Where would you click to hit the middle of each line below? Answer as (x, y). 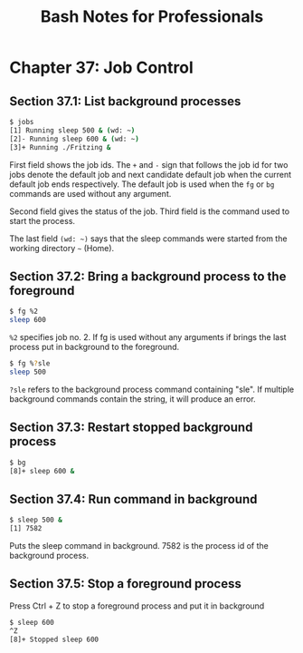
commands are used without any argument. (90, 193)
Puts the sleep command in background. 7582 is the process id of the (139, 545)
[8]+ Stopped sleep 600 (54, 639)
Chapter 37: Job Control (102, 68)
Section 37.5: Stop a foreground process (125, 584)
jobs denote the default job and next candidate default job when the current (151, 174)
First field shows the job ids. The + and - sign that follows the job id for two (149, 164)
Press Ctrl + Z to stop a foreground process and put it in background (137, 606)
